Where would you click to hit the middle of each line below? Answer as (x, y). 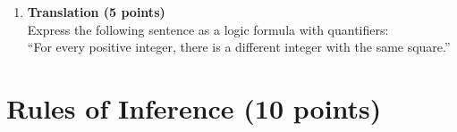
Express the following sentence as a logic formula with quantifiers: (208, 29)
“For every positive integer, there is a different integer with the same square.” (239, 47)
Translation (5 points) (96, 12)
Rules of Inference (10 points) (194, 107)
